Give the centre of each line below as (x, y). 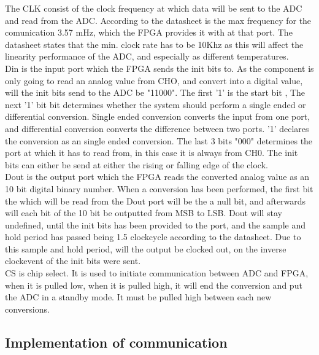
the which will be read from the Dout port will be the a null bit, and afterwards (156, 201)
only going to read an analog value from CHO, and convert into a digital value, (154, 80)
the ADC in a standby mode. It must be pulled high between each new (138, 297)
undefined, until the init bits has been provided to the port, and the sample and (155, 224)
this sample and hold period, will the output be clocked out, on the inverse (146, 248)
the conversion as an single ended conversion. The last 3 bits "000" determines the (159, 140)
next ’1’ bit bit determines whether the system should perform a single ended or (156, 104)
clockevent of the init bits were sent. (73, 261)
